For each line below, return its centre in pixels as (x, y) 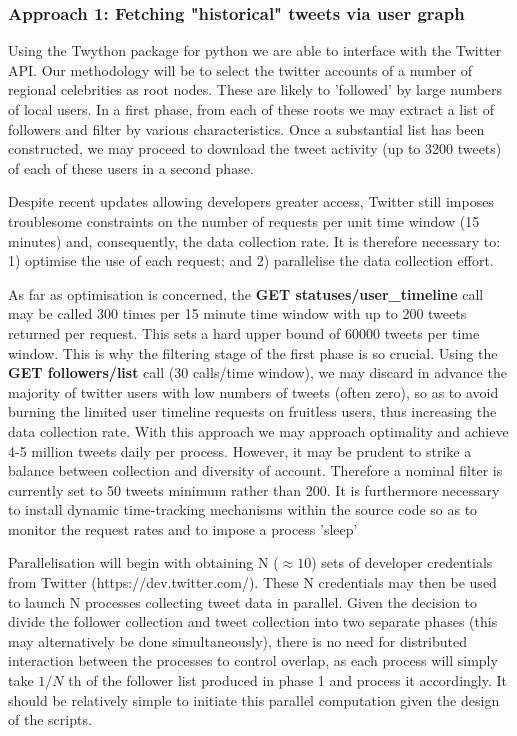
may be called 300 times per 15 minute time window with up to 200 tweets (237, 313)
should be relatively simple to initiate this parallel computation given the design (254, 699)
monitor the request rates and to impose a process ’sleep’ (183, 528)
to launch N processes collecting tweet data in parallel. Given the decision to (243, 601)
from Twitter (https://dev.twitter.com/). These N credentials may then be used (252, 582)
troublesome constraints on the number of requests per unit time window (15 (244, 220)
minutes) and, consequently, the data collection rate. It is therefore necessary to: (254, 240)
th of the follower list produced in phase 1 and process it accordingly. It (287, 680)
